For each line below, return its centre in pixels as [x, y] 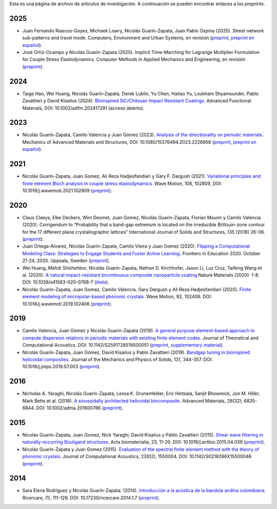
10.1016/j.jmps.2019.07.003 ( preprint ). [62, 367]
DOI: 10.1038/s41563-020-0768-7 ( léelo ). [66, 282]
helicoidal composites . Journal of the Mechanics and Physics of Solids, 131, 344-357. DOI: [117, 359]
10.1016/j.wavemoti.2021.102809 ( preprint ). [67, 191]
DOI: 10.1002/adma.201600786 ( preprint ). [80, 408]
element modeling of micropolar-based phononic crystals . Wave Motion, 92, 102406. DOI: [117, 297]
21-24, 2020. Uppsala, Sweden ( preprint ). [66, 261]
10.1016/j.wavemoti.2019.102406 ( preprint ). [67, 304]
